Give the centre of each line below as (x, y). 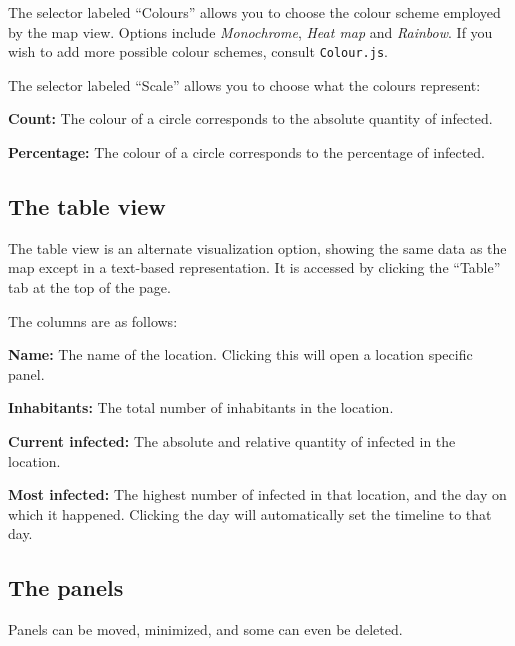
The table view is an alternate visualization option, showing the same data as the (257, 247)
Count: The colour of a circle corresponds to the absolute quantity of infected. (250, 118)
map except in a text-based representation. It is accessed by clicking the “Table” (254, 267)
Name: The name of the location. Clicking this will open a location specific (240, 354)
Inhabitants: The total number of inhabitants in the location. (201, 407)
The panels (66, 587)
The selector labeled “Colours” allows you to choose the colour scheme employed (254, 12)
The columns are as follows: (93, 320)
